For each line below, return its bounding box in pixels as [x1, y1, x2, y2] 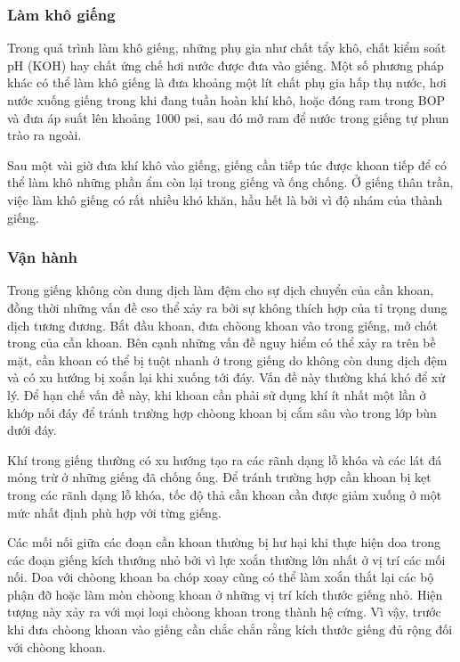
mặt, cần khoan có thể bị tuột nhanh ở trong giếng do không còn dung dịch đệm [7, 350, 448, 369]
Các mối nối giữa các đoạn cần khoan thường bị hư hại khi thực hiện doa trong [7, 533, 440, 552]
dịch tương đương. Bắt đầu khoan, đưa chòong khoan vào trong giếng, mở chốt [7, 315, 439, 334]
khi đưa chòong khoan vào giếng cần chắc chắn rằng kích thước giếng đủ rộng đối [7, 620, 453, 639]
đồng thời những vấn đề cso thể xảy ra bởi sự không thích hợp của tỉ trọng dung [7, 298, 448, 316]
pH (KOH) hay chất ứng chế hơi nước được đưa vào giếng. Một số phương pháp [7, 55, 444, 74]
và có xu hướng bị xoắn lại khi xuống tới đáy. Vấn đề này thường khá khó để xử [7, 368, 446, 387]
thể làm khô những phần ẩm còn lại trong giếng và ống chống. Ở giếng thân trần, [7, 173, 454, 192]
